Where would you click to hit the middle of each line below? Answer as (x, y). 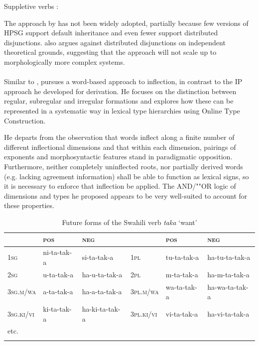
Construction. (25, 120)
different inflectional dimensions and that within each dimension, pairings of (120, 147)
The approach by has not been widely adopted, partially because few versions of (126, 23)
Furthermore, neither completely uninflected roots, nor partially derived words (124, 166)
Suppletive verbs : (31, 6)
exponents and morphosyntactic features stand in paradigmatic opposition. (118, 157)
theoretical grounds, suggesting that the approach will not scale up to (110, 52)
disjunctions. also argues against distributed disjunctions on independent (115, 42)
